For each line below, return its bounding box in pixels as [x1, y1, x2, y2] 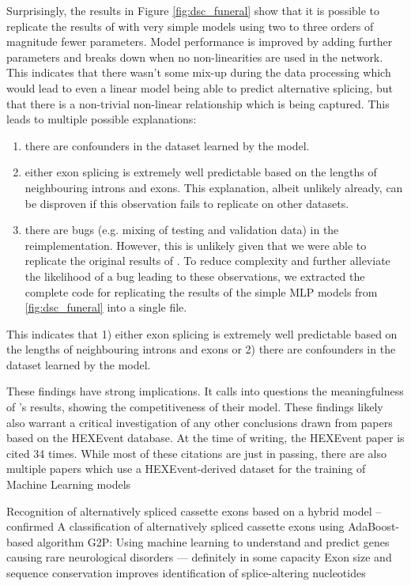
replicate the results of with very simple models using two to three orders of [6, 17, 374, 34]
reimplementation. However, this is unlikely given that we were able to [25, 236, 367, 253]
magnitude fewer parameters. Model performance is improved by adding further [6, 33, 393, 50]
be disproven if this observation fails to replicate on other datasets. [25, 195, 349, 211]
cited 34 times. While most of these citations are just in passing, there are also [6, 444, 386, 461]
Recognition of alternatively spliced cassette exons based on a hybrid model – [6, 502, 382, 519]
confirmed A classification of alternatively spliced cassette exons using [6, 518, 345, 535]
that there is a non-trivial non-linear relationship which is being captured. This [6, 95, 390, 112]
